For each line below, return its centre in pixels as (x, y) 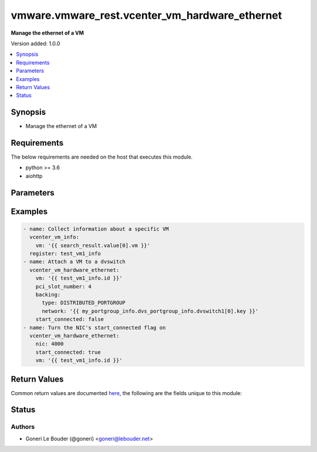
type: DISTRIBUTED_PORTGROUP (84, 303)
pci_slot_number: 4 (64, 286)
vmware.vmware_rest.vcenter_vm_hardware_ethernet (146, 15)
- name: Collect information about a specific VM (96, 229)
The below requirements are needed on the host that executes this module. (102, 157)
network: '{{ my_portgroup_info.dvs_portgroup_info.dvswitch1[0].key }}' (150, 311)
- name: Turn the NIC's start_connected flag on (95, 328)
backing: (48, 295)
